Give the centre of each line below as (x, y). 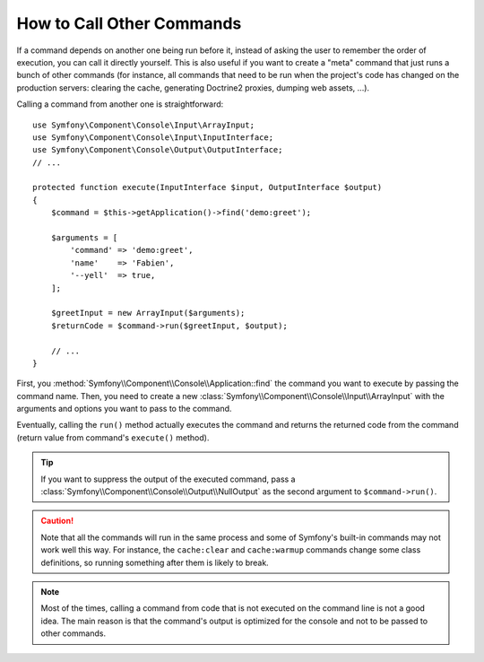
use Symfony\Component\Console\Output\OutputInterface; (158, 150)
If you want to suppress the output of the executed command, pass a (168, 479)
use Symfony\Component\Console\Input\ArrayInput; (144, 125)
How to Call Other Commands (129, 23)
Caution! (57, 521)
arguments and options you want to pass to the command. (124, 409)
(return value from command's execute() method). (113, 437)
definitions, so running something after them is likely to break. (155, 562)
